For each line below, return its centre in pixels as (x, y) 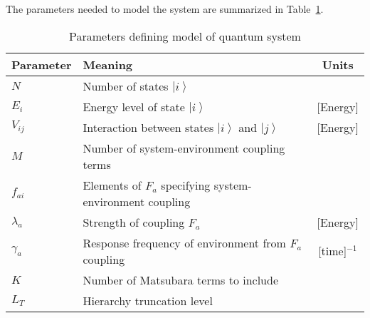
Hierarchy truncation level (148, 300)
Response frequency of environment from (184, 242)
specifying (186, 185)
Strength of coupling (134, 222)
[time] (333, 251)
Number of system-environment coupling (184, 148)
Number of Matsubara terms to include (181, 279)
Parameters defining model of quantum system (185, 36)
